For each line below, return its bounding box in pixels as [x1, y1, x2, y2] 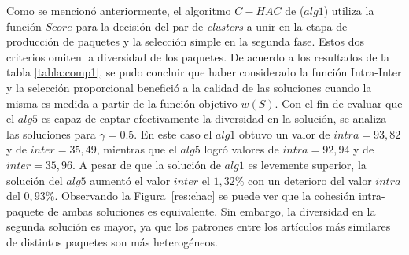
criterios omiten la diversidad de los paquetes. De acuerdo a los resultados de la [6, 48, 390, 65]
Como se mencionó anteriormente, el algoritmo [6, 2, 231, 18]
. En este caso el [134, 125, 212, 142]
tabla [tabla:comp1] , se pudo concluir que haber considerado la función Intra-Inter [6, 64, 402, 80]
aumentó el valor [90, 172, 171, 188]
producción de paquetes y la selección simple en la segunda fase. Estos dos [6, 33, 365, 50]
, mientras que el [96, 141, 177, 157]
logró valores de [204, 141, 279, 157]
